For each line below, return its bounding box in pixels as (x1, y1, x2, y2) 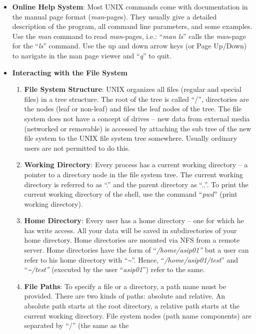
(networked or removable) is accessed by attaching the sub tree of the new (24, 123, 251, 133)
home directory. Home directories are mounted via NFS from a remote (24, 235, 240, 245)
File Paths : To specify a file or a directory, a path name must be (24, 281, 226, 291)
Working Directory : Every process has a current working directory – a (24, 159, 248, 170)
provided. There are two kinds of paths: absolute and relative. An (24, 291, 225, 301)
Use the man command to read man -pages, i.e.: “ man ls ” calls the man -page (12, 30, 246, 41)
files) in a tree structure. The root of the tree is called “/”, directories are (24, 93, 249, 104)
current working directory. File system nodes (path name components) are (24, 310, 251, 321)
